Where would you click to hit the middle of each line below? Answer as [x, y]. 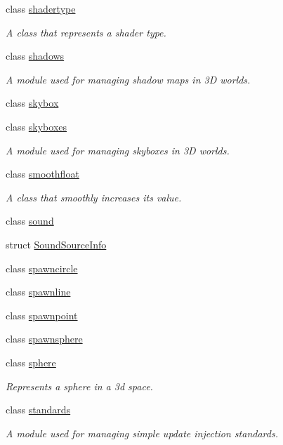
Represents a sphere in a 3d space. [79, 386]
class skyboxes [37, 126]
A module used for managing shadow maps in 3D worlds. [128, 79]
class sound [30, 221]
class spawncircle [42, 268]
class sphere [31, 362]
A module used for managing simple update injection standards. [142, 433]
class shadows [35, 56]
